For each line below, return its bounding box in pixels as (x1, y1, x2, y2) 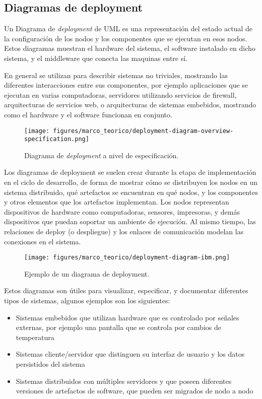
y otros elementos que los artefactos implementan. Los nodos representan (4, 196, 229, 207)
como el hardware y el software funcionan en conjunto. (4, 109, 172, 119)
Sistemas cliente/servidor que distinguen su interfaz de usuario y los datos (16, 349, 245, 359)
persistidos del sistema (16, 359, 85, 369)
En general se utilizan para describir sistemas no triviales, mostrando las (4, 70, 228, 80)
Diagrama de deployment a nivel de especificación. (24, 150, 179, 160)
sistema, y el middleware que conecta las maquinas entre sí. (4, 52, 188, 63)
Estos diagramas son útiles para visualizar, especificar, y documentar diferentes (4, 285, 248, 296)
